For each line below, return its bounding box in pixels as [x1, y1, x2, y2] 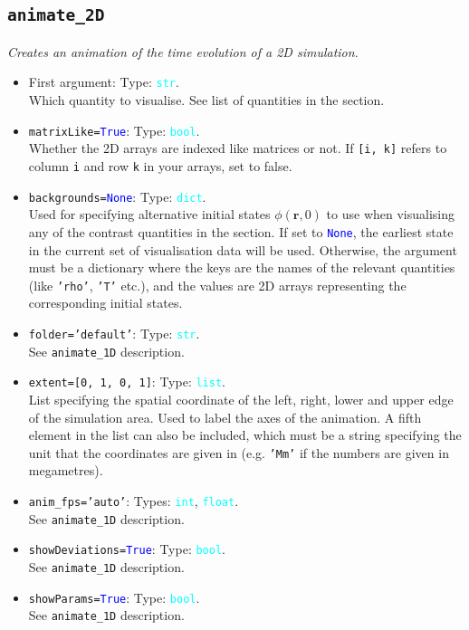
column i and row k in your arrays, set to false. [28, 156, 292, 175]
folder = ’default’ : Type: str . [28, 323, 200, 342]
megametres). [28, 461, 103, 480]
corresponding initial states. [28, 293, 183, 312]
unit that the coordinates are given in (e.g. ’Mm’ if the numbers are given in [28, 443, 449, 462]
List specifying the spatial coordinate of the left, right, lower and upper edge [28, 389, 454, 408]
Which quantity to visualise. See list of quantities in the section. [28, 91, 385, 110]
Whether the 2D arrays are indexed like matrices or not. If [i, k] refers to [28, 138, 447, 157]
